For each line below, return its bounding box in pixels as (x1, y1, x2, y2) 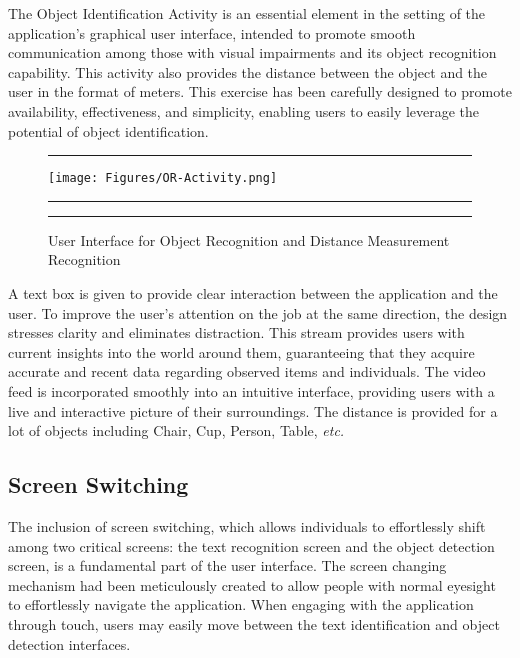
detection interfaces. (8, 633, 131, 654)
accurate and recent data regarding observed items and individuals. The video (8, 361, 486, 382)
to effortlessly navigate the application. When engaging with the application (8, 594, 474, 615)
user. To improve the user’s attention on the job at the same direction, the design (8, 302, 508, 323)
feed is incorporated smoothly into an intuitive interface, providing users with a (8, 380, 495, 401)
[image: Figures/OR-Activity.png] (48, 171, 278, 186)
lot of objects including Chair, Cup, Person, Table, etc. (8, 420, 345, 441)
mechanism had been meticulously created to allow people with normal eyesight (8, 574, 496, 595)
